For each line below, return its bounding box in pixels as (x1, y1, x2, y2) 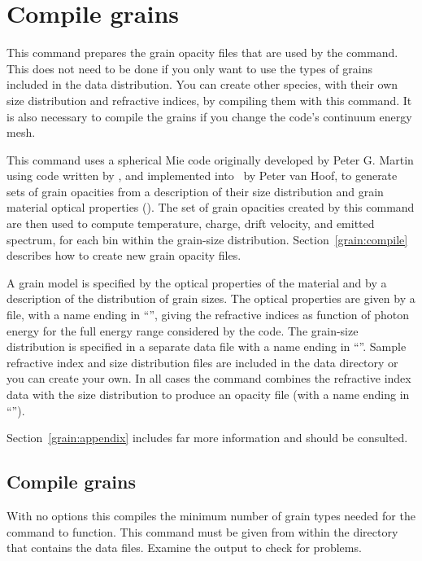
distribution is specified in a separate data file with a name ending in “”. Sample (7, 338, 407, 355)
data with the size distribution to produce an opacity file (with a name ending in (7, 386, 410, 402)
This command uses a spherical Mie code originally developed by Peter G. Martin (7, 151, 414, 168)
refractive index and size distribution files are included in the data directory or (7, 353, 398, 370)
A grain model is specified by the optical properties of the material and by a (7, 274, 387, 291)
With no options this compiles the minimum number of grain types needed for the (7, 506, 415, 524)
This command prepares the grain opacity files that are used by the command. (7, 44, 398, 61)
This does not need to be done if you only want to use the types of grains (7, 59, 372, 77)
